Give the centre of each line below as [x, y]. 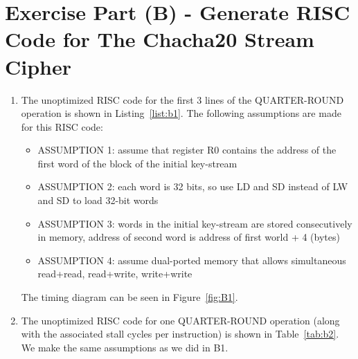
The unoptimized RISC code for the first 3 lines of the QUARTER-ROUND [182, 99]
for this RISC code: [62, 126]
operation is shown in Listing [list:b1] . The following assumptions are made [181, 113]
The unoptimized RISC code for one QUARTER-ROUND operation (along [180, 320]
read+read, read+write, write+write [115, 274]
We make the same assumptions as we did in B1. [125, 347]
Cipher [38, 66]
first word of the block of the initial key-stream [137, 163]
